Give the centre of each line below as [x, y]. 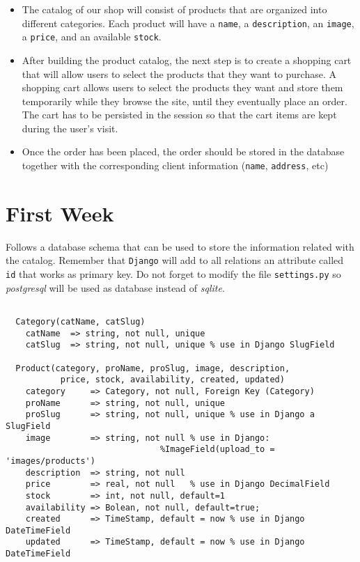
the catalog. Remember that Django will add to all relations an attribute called [175, 260]
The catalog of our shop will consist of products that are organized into [174, 9]
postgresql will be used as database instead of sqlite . [115, 287]
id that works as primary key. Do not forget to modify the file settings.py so [173, 274]
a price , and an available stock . [92, 37]
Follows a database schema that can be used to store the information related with [180, 246]
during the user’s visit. [70, 128]
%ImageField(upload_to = [217, 450]
